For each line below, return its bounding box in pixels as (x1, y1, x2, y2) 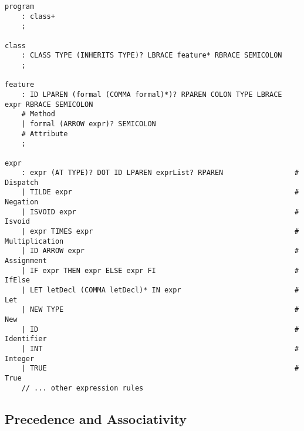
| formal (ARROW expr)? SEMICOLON (21, 119, 156, 128)
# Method (21, 110, 55, 119)
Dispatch (5, 178, 39, 187)
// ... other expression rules (21, 383, 144, 392)
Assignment (5, 257, 47, 265)
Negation (5, 198, 39, 207)
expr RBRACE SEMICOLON (5, 100, 93, 109)
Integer (5, 354, 35, 363)
